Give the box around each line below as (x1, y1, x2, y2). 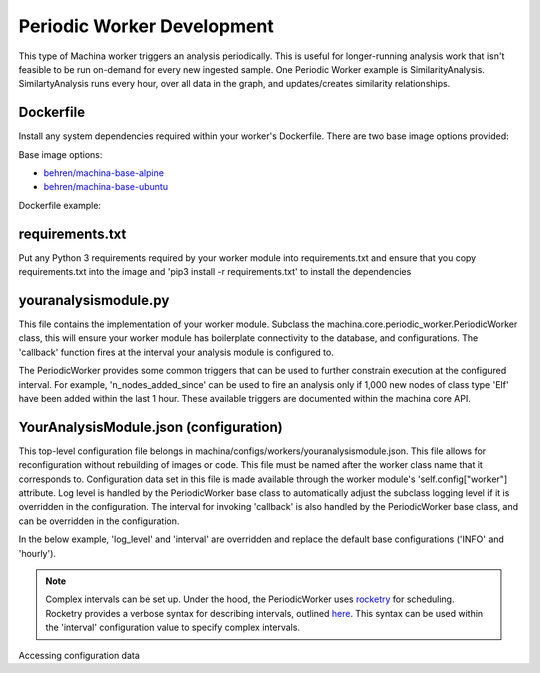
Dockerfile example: (18, 199, 102, 211)
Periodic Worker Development (18, 15, 274, 37)
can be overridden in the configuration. (18, 515, 180, 527)
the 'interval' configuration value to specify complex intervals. (45, 621, 300, 634)
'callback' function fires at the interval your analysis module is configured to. (18, 346, 334, 358)
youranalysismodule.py (18, 291, 170, 309)
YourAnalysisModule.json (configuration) (18, 418, 284, 435)
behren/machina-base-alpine (43, 167, 165, 179)
